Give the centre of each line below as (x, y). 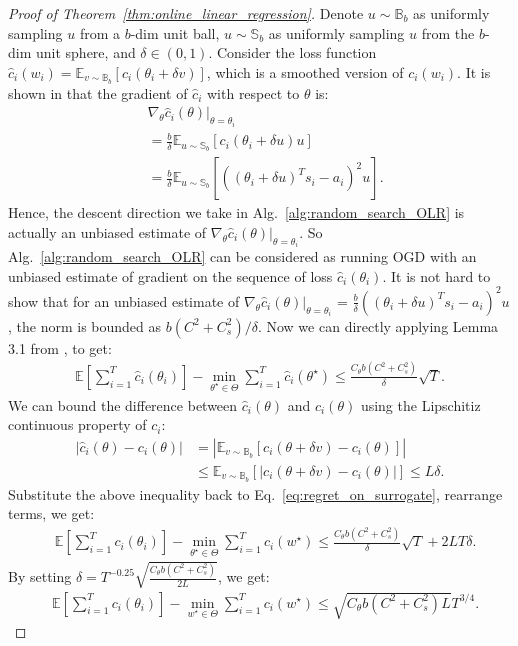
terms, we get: (51, 513)
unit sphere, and (85, 52)
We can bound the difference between (123, 404)
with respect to (253, 92)
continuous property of (77, 424)
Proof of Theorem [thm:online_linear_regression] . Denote (186, 13)
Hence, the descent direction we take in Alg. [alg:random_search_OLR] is (236, 212)
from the (448, 32)
